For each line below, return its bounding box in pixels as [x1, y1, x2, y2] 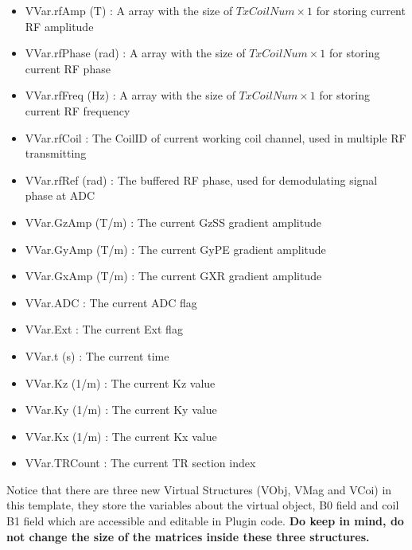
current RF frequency [25, 102, 130, 119]
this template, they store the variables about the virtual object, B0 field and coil [6, 497, 399, 513]
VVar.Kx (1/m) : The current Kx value [25, 427, 217, 444]
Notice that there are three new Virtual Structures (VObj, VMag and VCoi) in [6, 481, 392, 497]
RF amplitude [25, 18, 94, 34]
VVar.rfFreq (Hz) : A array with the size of [25, 87, 235, 103]
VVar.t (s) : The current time [25, 347, 169, 364]
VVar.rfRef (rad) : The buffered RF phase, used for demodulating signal [25, 171, 378, 188]
